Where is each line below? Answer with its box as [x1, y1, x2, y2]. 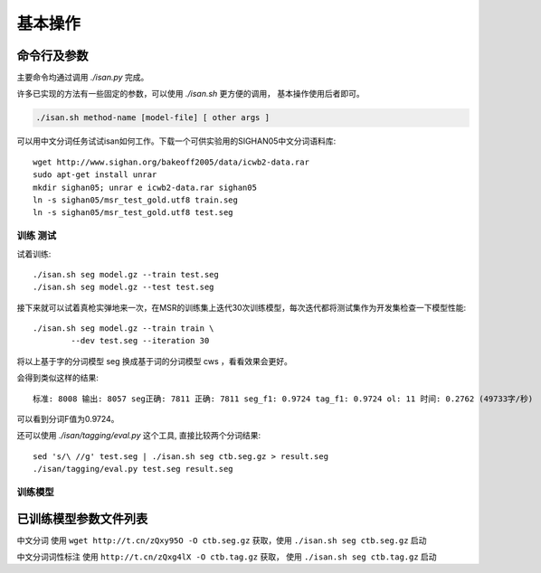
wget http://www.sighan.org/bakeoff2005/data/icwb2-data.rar [33, 156, 309, 167]
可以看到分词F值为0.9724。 [16, 414, 119, 425]
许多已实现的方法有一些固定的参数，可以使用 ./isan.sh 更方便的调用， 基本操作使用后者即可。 [16, 89, 365, 99]
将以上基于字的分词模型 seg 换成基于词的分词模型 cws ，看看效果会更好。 [16, 355, 293, 366]
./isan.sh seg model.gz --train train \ [33, 324, 214, 333]
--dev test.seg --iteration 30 [71, 335, 210, 346]
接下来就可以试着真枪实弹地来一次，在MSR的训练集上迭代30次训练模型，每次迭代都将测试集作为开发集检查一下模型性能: [16, 302, 467, 313]
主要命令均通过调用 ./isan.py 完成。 [16, 72, 149, 83]
